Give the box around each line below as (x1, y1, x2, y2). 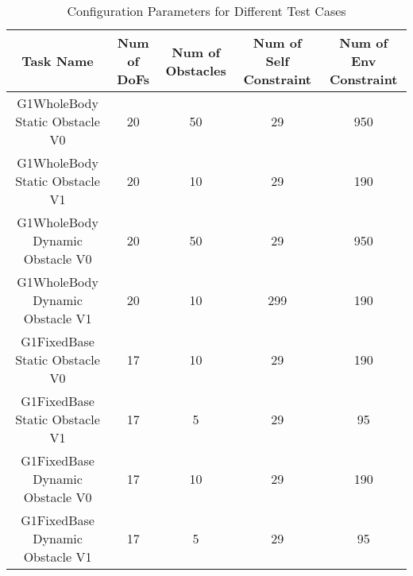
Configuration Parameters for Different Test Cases (67, 2, 346, 20)
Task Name (21, 52, 94, 70)
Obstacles (165, 60, 226, 79)
